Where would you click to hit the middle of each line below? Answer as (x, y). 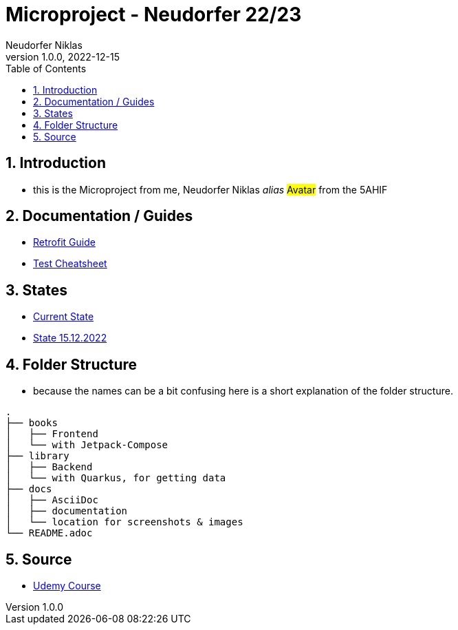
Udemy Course (67, 585)
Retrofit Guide (64, 242)
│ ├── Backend (49, 467)
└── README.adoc (49, 533)
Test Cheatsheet (70, 264)
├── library (37, 456)
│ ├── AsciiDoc (52, 500)
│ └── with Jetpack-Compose (87, 445)
